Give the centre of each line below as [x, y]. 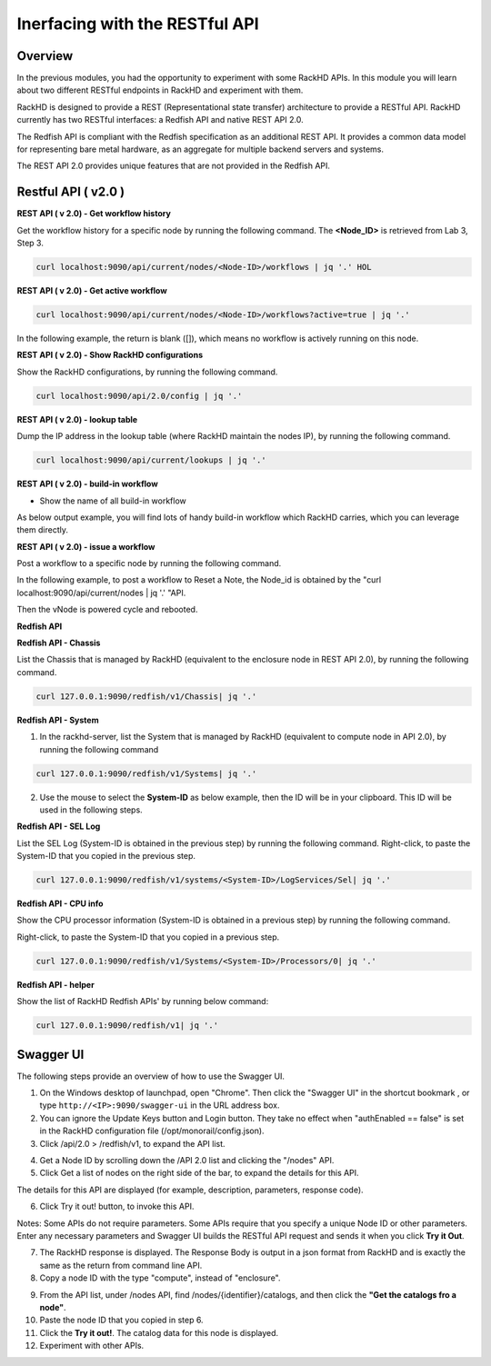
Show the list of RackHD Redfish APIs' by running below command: [143, 1002]
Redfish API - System [58, 720]
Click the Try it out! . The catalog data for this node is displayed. [159, 1332]
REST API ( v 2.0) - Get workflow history [94, 214]
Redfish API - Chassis [59, 643]
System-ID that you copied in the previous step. [106, 856]
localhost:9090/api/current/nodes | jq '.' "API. [101, 593]
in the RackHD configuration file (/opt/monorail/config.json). [152, 1131]
